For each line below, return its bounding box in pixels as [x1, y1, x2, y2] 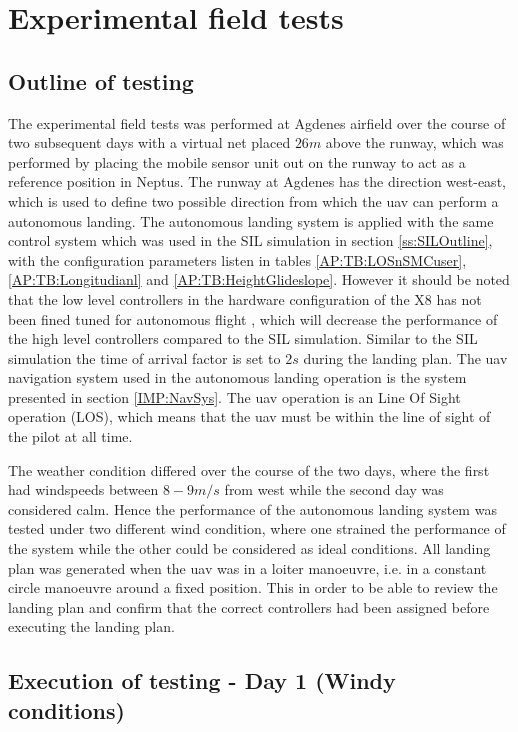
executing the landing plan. [8, 616, 175, 637]
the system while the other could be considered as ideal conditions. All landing [8, 538, 491, 559]
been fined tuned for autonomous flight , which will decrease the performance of [8, 308, 498, 329]
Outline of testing [8, 65, 194, 96]
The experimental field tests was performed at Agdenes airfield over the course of [8, 112, 506, 133]
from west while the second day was [224, 479, 444, 500]
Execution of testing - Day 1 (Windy [8, 665, 396, 696]
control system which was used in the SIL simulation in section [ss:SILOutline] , [8, 230, 493, 251]
